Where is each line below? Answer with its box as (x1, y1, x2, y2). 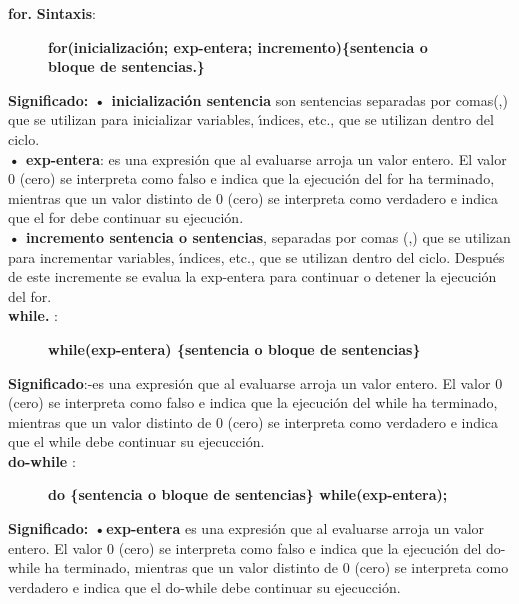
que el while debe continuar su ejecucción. (8, 431, 265, 452)
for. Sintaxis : (8, 3, 96, 23)
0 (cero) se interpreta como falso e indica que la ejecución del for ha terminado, (8, 168, 495, 189)
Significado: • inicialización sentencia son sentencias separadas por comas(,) (8, 89, 508, 110)
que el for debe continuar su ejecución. (8, 207, 244, 228)
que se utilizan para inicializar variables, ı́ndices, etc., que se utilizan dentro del (8, 109, 494, 130)
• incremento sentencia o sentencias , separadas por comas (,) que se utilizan (8, 226, 511, 247)
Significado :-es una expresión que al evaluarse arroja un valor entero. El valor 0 (8, 372, 503, 393)
